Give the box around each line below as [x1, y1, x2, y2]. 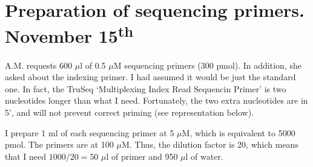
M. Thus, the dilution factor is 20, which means [121, 138, 298, 151]
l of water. [185, 150, 223, 162]
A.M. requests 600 [5, 58, 73, 71]
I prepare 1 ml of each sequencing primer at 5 [5, 126, 174, 139]
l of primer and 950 [106, 150, 178, 162]
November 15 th [5, 21, 134, 48]
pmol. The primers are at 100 [5, 138, 114, 151]
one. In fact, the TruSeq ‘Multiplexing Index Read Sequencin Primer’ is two [5, 82, 286, 95]
